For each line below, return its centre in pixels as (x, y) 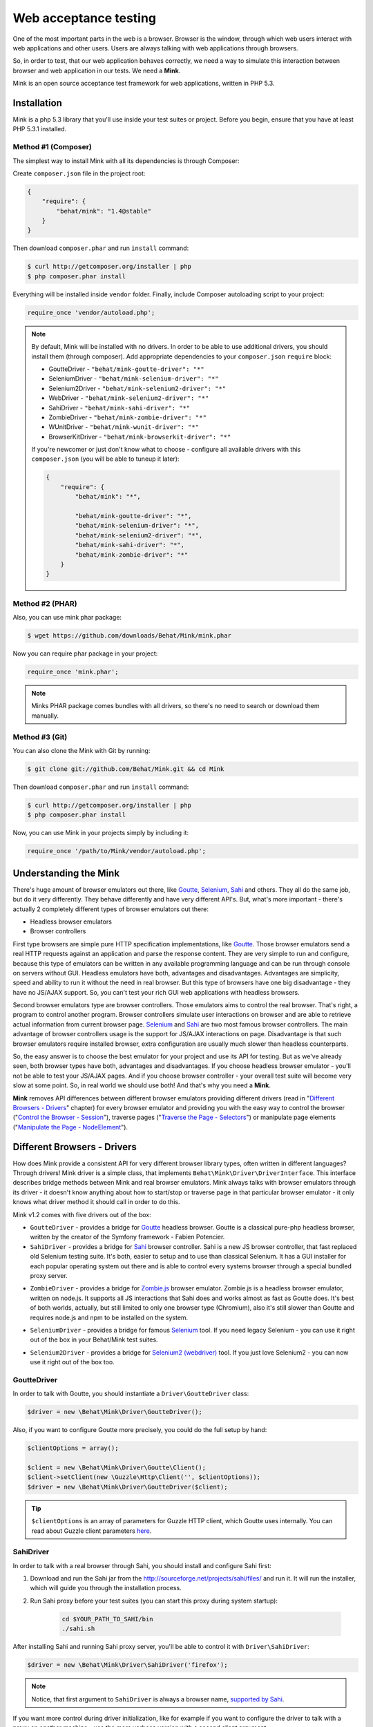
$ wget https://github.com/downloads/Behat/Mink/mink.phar (129, 636)
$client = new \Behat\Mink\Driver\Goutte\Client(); (117, 1467)
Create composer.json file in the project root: (79, 173)
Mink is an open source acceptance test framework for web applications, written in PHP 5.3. (144, 84)
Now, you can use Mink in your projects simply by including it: (101, 833)
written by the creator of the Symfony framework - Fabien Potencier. (127, 1237)
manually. (45, 716)
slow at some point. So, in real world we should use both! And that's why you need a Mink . (142, 1085)
